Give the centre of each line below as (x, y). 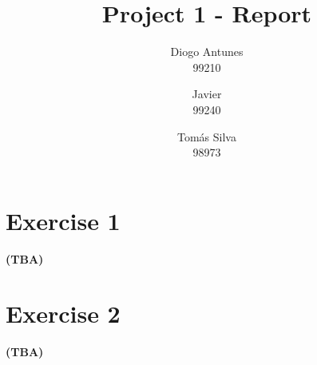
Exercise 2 (63, 313)
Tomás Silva (207, 136)
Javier (207, 94)
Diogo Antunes (207, 52)
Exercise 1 (63, 220)
